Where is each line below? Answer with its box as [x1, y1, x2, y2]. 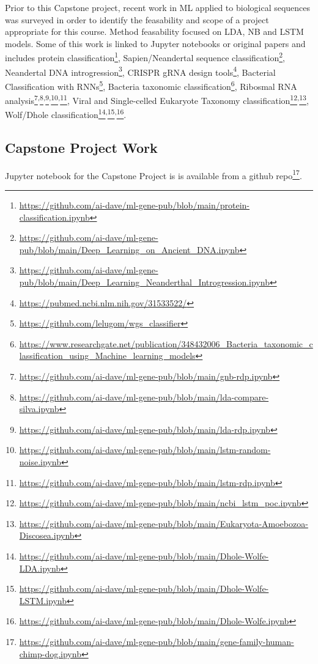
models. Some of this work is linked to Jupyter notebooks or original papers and [5, 37, 306, 50]
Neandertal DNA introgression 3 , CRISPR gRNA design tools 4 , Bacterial [5, 64, 276, 78]
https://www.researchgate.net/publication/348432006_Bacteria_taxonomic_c [19, 337, 313, 350]
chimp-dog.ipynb [19, 647, 81, 660]
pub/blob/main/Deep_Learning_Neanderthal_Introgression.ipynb [19, 276, 270, 289]
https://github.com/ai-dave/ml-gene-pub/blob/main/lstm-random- [19, 443, 271, 456]
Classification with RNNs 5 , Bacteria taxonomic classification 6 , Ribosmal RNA [5, 78, 297, 92]
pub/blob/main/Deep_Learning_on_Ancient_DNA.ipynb [19, 243, 240, 256]
